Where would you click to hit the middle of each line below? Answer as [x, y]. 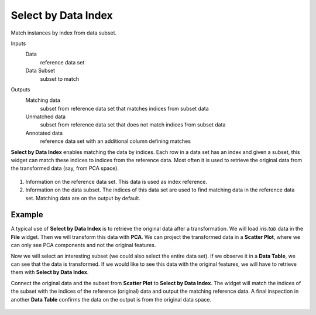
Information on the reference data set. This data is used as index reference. [116, 182]
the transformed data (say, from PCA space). [65, 168]
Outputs [20, 89]
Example [27, 215]
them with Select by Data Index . [50, 272]
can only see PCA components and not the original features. [83, 245]
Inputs [18, 43]
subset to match [59, 78]
